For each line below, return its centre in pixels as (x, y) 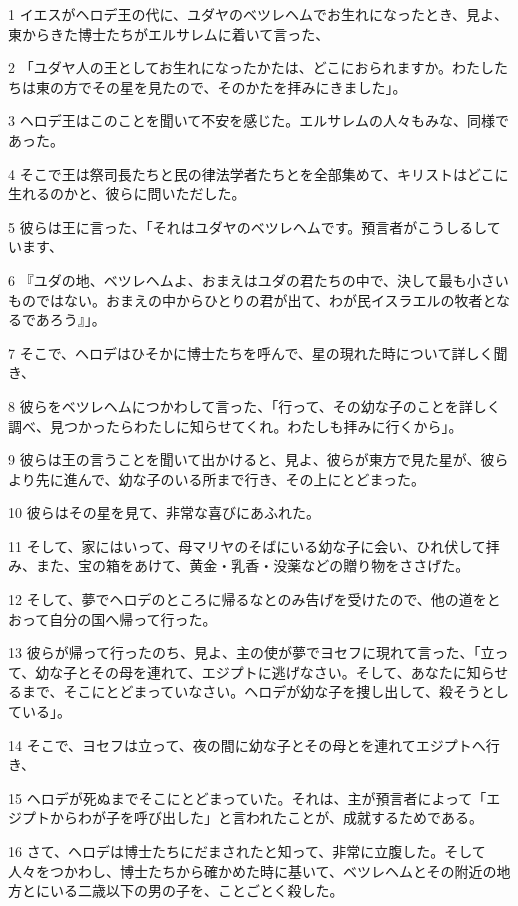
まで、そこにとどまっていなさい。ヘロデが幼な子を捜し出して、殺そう (251, 691)
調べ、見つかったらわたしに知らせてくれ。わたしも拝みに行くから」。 (235, 425)
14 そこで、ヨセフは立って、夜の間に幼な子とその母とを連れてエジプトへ (247, 744)
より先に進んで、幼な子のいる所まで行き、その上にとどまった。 (216, 478)
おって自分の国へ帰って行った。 (112, 618)
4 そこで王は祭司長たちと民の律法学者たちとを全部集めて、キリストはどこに (258, 173)
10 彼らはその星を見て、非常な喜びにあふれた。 (164, 512)
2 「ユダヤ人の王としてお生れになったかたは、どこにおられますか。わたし (251, 67)
